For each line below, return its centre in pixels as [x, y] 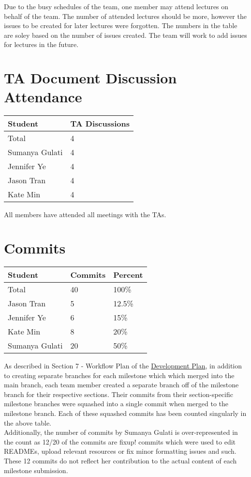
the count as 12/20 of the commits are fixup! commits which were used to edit [120, 441]
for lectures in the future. [41, 44]
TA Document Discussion [90, 78]
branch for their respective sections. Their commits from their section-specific [118, 394]
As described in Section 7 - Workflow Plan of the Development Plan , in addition [123, 366]
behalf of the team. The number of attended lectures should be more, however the [125, 16]
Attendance [43, 97]
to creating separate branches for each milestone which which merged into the [119, 375]
